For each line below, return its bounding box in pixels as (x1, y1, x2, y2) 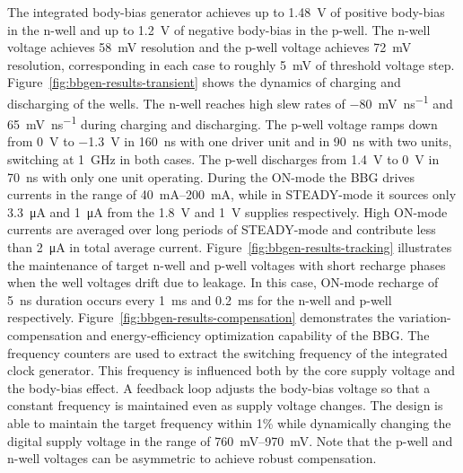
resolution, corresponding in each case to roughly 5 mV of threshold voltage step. (7, 55, 455, 74)
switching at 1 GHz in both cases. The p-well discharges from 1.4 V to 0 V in (7, 150, 440, 169)
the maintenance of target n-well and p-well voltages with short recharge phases (7, 255, 446, 274)
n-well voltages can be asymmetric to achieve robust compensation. (7, 449, 377, 468)
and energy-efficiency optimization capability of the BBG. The (86, 326, 430, 344)
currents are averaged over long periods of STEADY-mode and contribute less (7, 220, 436, 239)
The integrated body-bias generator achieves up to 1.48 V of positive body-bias (7, 3, 445, 21)
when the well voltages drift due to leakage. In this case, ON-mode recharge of (7, 273, 439, 292)
